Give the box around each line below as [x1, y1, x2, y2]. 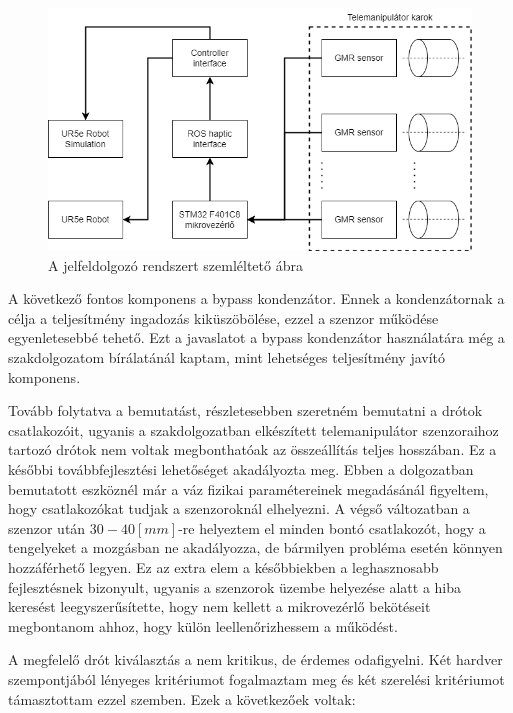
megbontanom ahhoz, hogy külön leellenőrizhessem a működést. [8, 615, 398, 636]
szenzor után [8, 517, 86, 538]
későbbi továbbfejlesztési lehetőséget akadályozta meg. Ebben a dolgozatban [8, 459, 474, 480]
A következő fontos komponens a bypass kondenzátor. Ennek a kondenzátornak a [8, 288, 505, 309]
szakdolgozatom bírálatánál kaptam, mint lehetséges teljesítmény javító [8, 347, 446, 368]
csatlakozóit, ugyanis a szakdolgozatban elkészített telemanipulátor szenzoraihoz [8, 419, 499, 440]
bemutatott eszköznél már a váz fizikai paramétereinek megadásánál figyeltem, [8, 478, 489, 499]
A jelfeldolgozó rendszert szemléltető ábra [48, 254, 303, 275]
